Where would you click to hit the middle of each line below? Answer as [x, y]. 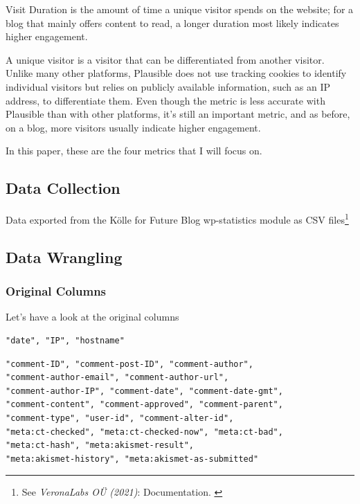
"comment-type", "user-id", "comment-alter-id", [120, 418]
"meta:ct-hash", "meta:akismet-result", [100, 445]
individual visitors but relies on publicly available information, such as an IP [168, 86]
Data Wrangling [64, 256]
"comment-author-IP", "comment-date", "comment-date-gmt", [144, 391]
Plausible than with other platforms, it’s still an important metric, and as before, [178, 114]
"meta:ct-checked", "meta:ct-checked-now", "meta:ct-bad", [144, 432]
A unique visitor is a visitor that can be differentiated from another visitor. [165, 59]
